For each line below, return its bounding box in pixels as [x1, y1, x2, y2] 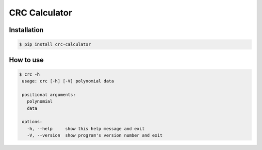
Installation [9, 26, 44, 34]
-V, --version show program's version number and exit [27, 133, 163, 138]
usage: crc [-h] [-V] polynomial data [22, 78, 114, 84]
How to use [9, 56, 44, 64]
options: [22, 119, 43, 125]
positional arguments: [22, 92, 76, 97]
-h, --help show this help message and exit [27, 126, 145, 131]
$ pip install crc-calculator [19, 42, 91, 47]
